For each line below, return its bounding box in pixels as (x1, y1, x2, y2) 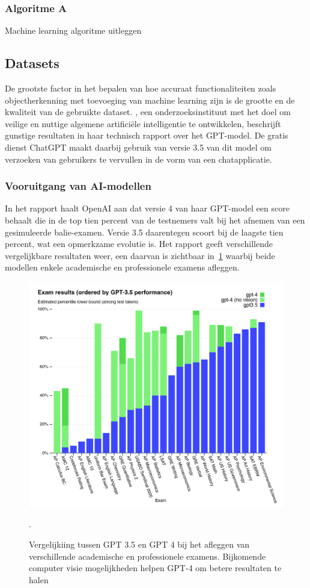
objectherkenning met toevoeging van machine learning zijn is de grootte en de (5, 93, 295, 106)
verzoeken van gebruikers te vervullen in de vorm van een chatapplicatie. (5, 152, 272, 165)
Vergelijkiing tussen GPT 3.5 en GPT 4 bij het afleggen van (29, 538, 250, 551)
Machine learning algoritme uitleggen (5, 24, 142, 37)
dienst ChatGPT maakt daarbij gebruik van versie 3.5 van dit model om (5, 140, 272, 153)
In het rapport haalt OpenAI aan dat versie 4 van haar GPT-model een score (5, 202, 290, 214)
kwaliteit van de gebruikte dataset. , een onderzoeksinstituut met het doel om (5, 105, 291, 118)
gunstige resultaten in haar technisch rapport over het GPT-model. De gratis (5, 129, 288, 142)
